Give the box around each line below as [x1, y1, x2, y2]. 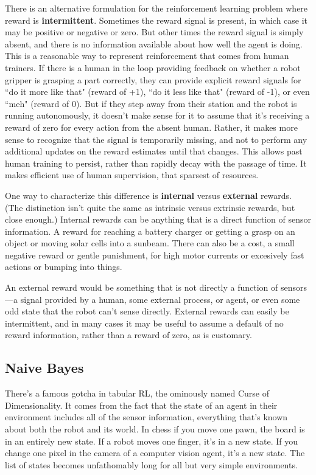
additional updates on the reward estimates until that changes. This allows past [5, 145, 303, 158]
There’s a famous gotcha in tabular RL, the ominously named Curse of [5, 387, 270, 400]
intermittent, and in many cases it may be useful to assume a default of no [5, 316, 284, 329]
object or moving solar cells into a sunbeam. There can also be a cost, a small [5, 237, 295, 249]
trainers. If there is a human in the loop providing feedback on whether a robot [5, 61, 301, 74]
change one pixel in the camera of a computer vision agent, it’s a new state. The [5, 446, 305, 459]
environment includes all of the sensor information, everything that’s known [5, 411, 288, 423]
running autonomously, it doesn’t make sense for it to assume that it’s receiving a [5, 109, 310, 122]
